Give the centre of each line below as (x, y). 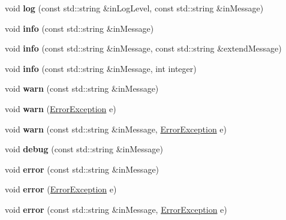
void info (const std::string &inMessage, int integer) (101, 68)
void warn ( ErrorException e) (61, 108)
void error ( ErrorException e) (61, 189)
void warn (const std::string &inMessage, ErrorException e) (116, 129)
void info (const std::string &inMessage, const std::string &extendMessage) (143, 48)
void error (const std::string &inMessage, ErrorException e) (116, 209)
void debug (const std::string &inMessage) (84, 149)
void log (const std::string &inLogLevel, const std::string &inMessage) (134, 8)
